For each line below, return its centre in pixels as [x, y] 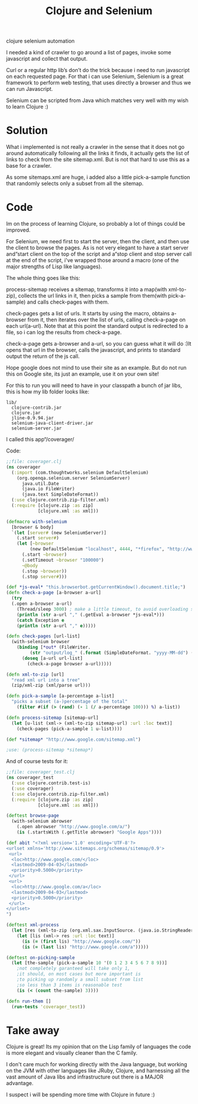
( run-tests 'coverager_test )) [48, 1007]
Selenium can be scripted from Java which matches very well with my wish [97, 100]
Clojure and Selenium [99, 11]
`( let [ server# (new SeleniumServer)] [59, 533]
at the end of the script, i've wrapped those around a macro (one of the [93, 260]
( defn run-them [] [29, 1001]
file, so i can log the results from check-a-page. [64, 333]
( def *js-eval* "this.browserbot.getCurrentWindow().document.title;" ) [96, 587]
